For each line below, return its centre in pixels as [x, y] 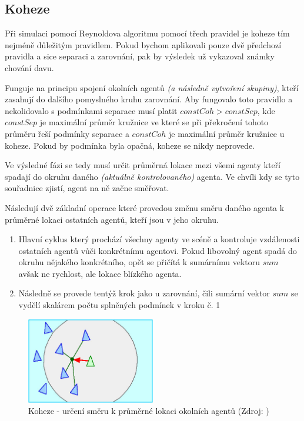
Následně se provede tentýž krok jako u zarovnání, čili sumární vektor [144, 293]
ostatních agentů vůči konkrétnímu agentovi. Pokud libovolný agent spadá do [158, 250]
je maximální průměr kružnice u [227, 133]
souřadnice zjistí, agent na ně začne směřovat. [87, 188]
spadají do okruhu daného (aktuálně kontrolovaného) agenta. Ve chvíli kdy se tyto [152, 176]
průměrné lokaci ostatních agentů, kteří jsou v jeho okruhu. [112, 219]
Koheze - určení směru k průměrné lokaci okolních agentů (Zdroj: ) [149, 411]
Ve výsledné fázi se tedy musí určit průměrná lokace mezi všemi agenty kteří [143, 165]
